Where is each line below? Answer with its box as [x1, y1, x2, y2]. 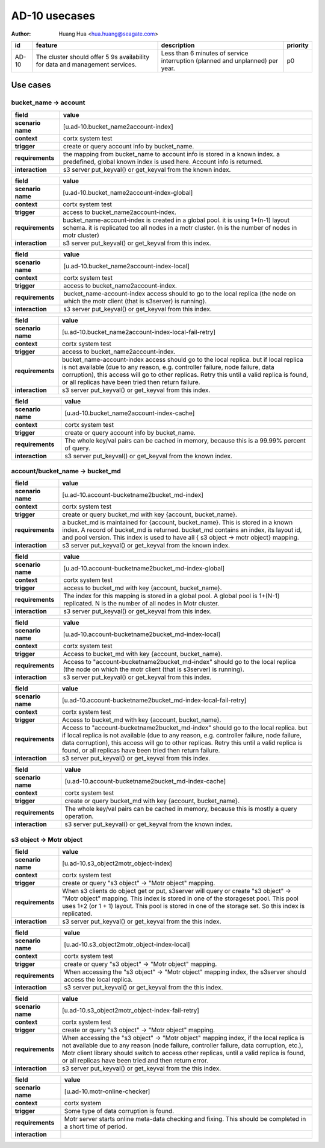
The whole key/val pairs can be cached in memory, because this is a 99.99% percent [64, 436, 306, 444]
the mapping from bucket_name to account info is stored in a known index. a [63, 150, 280, 158]
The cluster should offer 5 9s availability [36, 52, 150, 61]
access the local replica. [64, 976, 133, 984]
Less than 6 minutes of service [161, 49, 249, 57]
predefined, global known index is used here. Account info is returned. [63, 157, 263, 166]
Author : [11, 30, 31, 37]
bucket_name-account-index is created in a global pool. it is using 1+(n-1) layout [62, 216, 290, 224]
